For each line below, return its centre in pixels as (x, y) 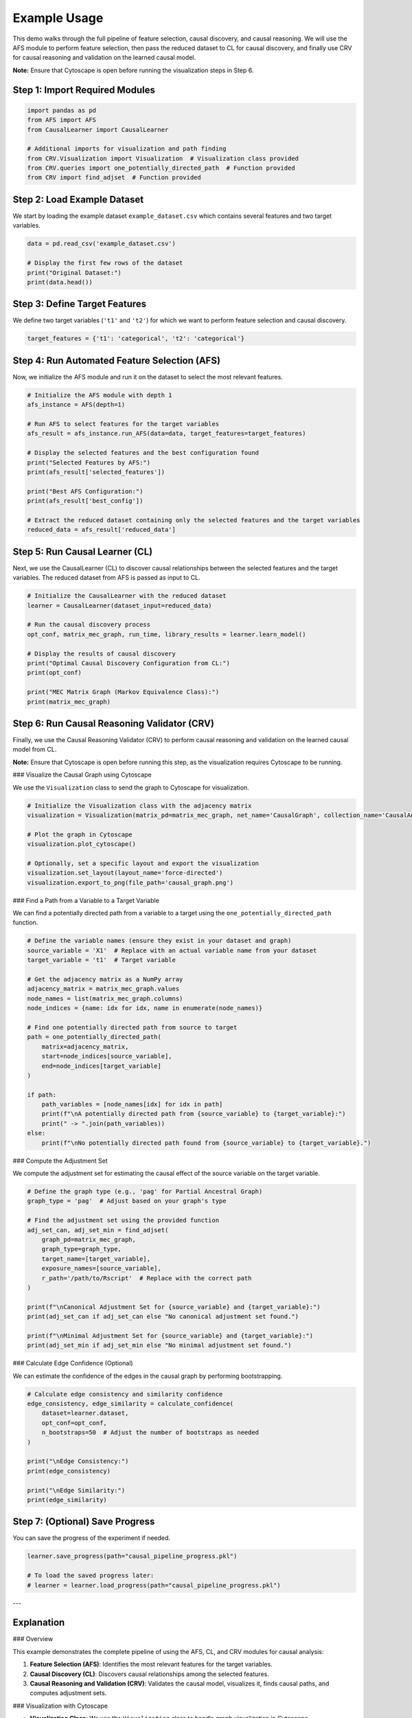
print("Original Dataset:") (74, 272)
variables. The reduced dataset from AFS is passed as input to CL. (106, 578)
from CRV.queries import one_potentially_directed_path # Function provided (161, 168)
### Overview (33, 1639)
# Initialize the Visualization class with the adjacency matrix (139, 805)
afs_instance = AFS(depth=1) (76, 405)
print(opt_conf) (55, 673)
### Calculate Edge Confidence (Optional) (73, 1363)
